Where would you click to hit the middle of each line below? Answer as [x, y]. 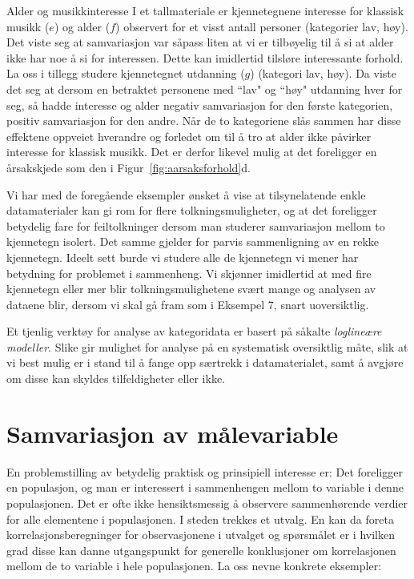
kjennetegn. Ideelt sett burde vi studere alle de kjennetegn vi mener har [183, 257]
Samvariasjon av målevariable [173, 433]
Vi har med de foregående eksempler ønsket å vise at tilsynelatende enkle [186, 194]
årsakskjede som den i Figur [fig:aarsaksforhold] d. [129, 167]
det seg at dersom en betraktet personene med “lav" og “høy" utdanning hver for [205, 88]
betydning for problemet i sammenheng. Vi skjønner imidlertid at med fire [189, 273]
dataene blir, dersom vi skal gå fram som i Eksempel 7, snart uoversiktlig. [188, 304]
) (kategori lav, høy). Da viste [323, 73]
